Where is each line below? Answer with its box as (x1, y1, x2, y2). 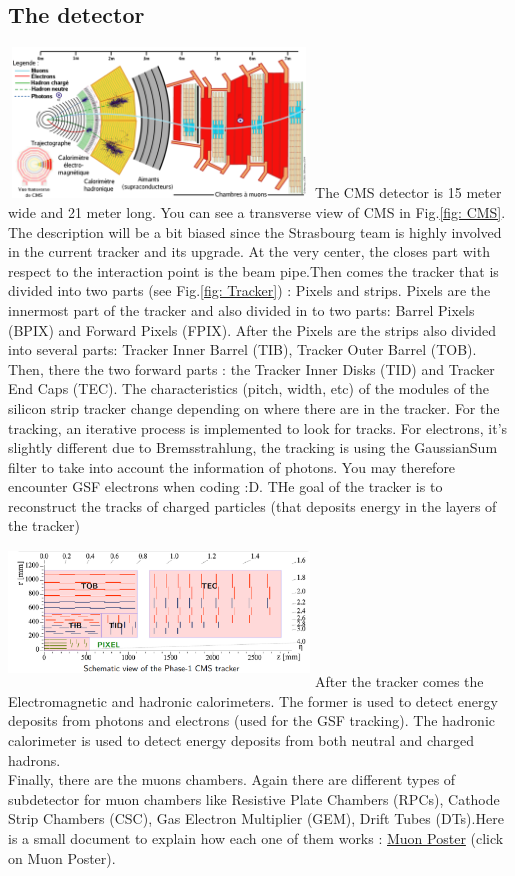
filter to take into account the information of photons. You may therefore (8, 456, 456, 477)
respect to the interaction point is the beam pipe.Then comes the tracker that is (8, 260, 499, 281)
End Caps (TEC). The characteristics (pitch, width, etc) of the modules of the (8, 378, 490, 399)
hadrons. (8, 749, 61, 770)
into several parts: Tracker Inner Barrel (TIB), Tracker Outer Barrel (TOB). (8, 339, 477, 360)
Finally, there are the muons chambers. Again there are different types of (8, 769, 456, 790)
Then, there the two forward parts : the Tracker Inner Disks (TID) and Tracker (8, 358, 495, 379)
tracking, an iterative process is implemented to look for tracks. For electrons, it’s (8, 417, 508, 438)
